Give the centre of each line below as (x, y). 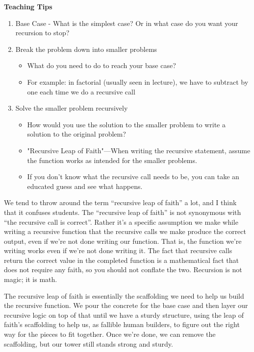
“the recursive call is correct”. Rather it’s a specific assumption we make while (121, 222)
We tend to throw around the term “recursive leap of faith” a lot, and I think (120, 202)
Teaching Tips (28, 6)
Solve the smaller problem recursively (72, 108)
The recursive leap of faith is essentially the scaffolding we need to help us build (124, 295)
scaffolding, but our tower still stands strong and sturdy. (89, 343)
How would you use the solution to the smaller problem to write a (126, 124)
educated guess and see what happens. (85, 186)
